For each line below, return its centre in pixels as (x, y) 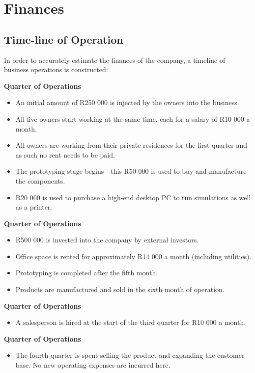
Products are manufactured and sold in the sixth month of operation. (120, 289)
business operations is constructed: (56, 69)
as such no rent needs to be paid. (65, 154)
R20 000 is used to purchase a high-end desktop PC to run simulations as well (133, 197)
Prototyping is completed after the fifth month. (87, 273)
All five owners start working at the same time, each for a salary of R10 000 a (133, 119)
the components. (40, 180)
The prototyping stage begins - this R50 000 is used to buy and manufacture (131, 171)
